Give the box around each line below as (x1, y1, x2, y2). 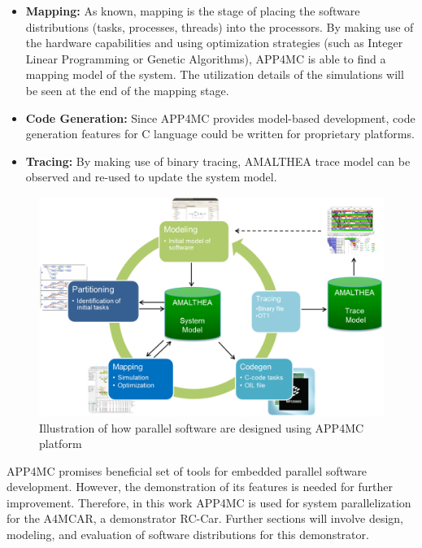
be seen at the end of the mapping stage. (25, 81, 229, 98)
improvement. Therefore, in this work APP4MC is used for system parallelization (7, 494, 411, 511)
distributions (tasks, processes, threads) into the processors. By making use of (25, 18, 414, 35)
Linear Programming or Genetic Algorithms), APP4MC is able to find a (25, 50, 386, 67)
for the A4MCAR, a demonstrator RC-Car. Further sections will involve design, (7, 510, 404, 527)
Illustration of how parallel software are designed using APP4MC (39, 419, 364, 436)
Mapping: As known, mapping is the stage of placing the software (25, 2, 360, 19)
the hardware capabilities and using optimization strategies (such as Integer (25, 34, 403, 51)
